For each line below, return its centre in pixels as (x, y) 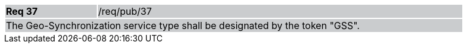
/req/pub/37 (125, 11)
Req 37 (22, 11)
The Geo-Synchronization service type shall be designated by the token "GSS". (183, 25)
